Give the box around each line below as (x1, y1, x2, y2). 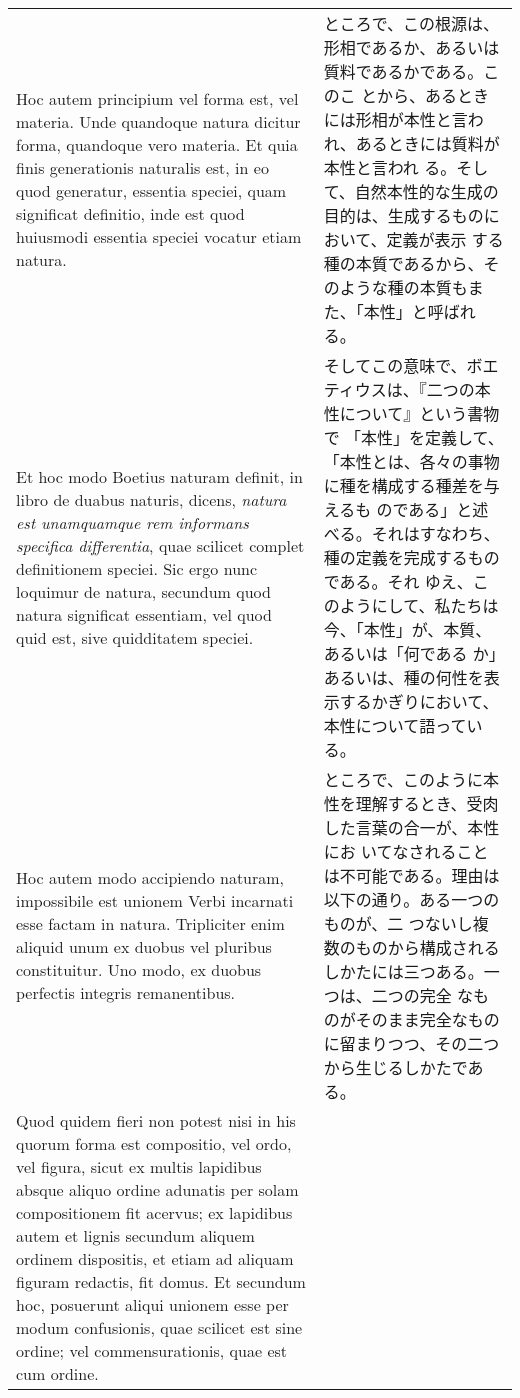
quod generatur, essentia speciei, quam (16, 179, 287, 202)
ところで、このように (323, 768, 484, 791)
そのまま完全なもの (355, 1008, 500, 1031)
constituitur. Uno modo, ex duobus (16, 958, 262, 981)
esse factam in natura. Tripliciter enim (16, 912, 285, 935)
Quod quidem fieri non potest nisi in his (16, 1109, 296, 1132)
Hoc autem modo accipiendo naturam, (16, 866, 285, 889)
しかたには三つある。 (323, 960, 484, 983)
